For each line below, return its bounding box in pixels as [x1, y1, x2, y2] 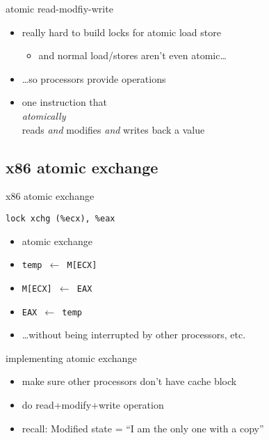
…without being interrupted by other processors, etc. [22, 327, 246, 342]
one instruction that [22, 95, 108, 109]
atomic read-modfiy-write [6, 1, 113, 15]
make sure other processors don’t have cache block [22, 374, 237, 388]
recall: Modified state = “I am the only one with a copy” [22, 421, 264, 435]
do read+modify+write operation [22, 397, 164, 411]
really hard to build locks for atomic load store [22, 24, 221, 39]
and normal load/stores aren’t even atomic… [38, 48, 227, 63]
